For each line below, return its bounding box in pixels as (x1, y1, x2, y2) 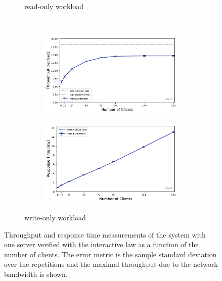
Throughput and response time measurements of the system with (4, 229, 206, 240)
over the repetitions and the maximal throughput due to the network (4, 259, 218, 269)
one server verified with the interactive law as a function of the (4, 239, 199, 250)
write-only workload (24, 212, 86, 222)
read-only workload (24, 1, 84, 11)
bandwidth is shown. (4, 268, 68, 279)
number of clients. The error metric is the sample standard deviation (4, 249, 217, 259)
